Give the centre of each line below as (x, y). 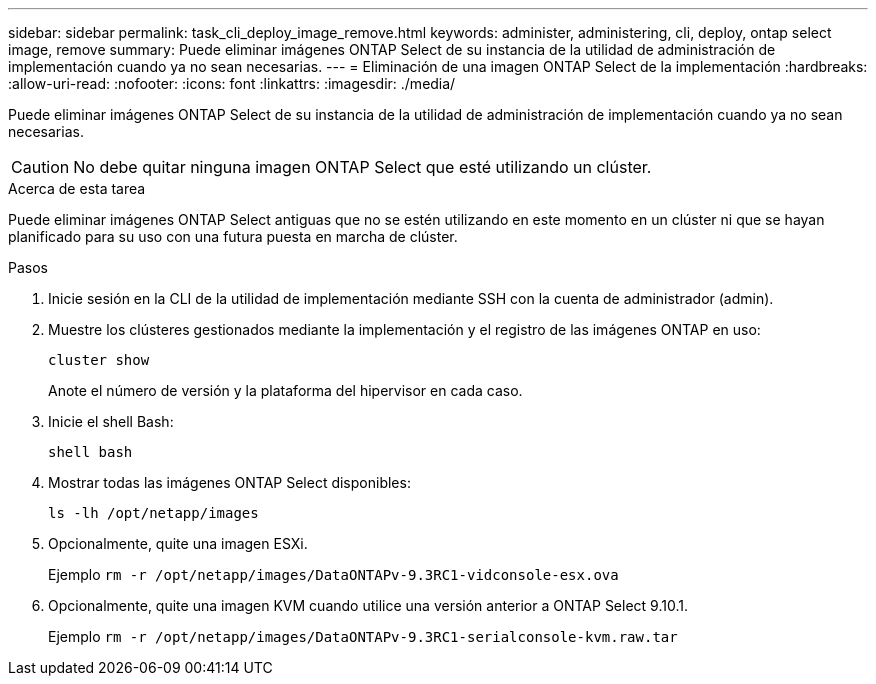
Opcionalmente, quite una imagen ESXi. (178, 543)
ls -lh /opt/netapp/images (153, 513)
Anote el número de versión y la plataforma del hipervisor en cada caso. (285, 390)
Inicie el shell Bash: (111, 421)
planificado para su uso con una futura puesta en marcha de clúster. (233, 236)
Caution (40, 167)
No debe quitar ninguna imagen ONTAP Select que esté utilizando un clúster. (362, 167)
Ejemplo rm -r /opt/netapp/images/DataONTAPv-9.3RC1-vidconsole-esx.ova (333, 574)
